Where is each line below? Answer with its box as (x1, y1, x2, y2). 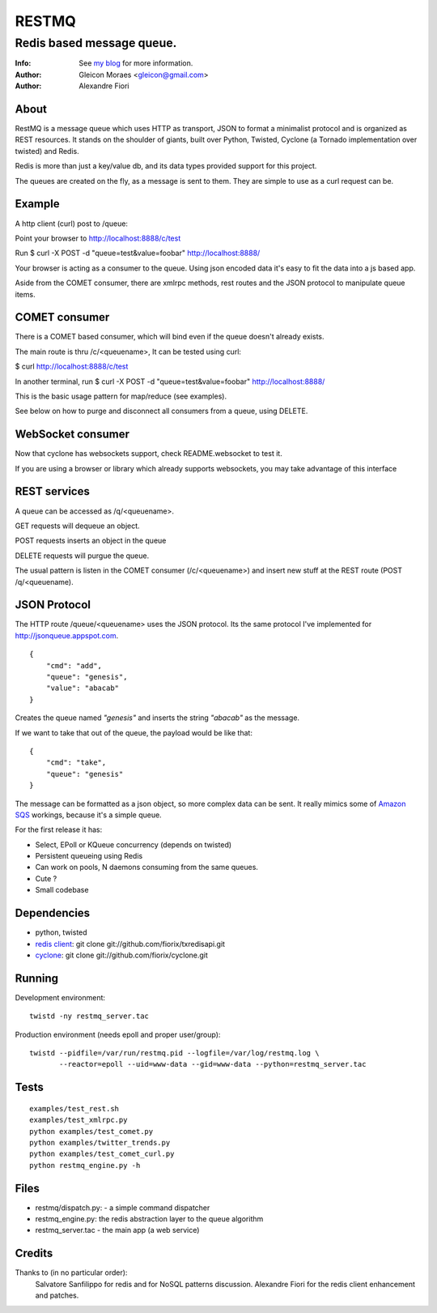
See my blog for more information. (78, 58, 193, 68)
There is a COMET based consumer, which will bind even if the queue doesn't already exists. (15, 332, 325, 342)
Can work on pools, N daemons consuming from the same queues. (35, 863, 259, 872)
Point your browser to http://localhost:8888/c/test (15, 233, 181, 243)
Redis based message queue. (15, 36, 177, 50)
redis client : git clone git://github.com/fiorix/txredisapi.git (35, 939, 226, 949)
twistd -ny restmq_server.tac (29, 1012, 150, 1021)
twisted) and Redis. (15, 146, 80, 156)
